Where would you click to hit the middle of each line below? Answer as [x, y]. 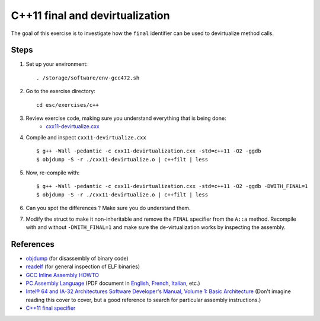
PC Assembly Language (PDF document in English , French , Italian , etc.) [113, 283]
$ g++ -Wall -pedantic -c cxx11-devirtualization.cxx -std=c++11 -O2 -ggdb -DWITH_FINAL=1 [172, 186]
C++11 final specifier [51, 308]
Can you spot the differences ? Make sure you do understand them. [108, 208]
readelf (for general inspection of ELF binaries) [83, 266]
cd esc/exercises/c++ [68, 105]
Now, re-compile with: [53, 173]
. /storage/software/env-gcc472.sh [88, 78]
